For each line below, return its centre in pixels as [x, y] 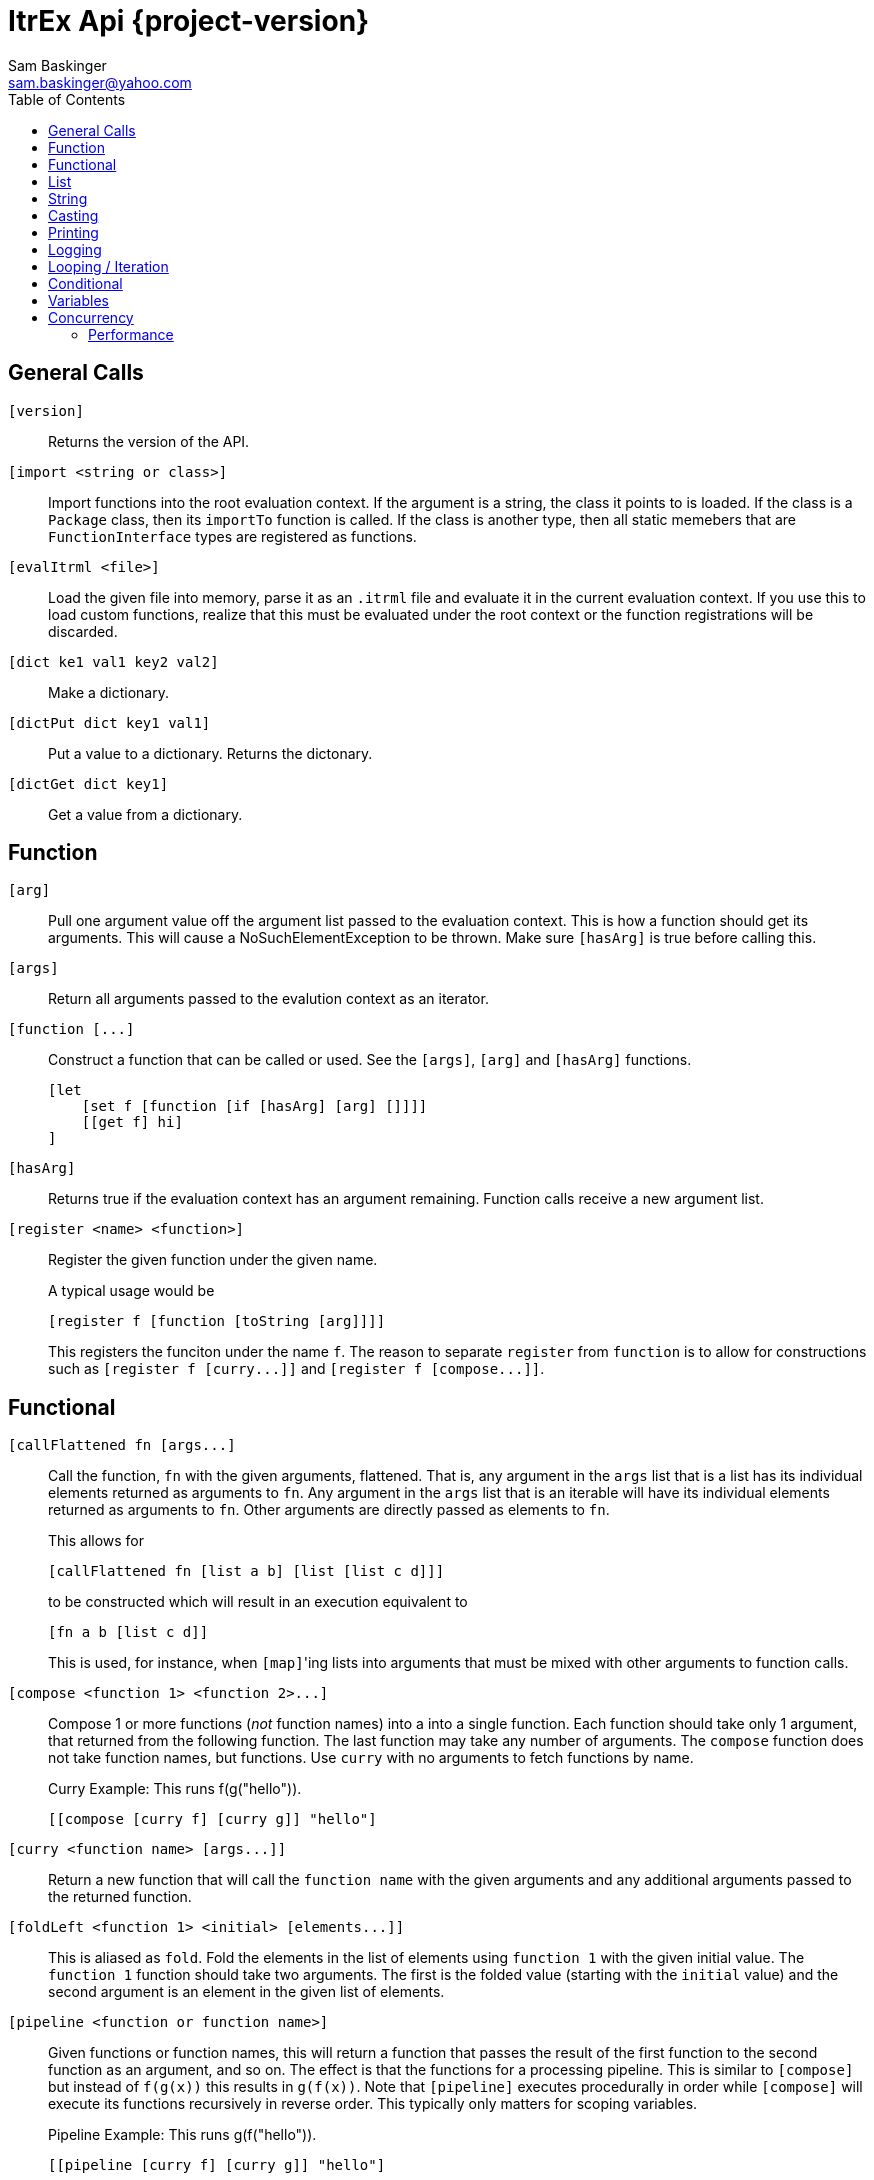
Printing [73, 232]
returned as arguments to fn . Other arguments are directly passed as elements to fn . [329, 1510]
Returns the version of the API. [149, 441]
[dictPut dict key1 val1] [109, 722]
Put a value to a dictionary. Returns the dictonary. [210, 753]
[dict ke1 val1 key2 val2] [113, 661]
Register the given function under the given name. [213, 1260]
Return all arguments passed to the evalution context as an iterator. [268, 999]
